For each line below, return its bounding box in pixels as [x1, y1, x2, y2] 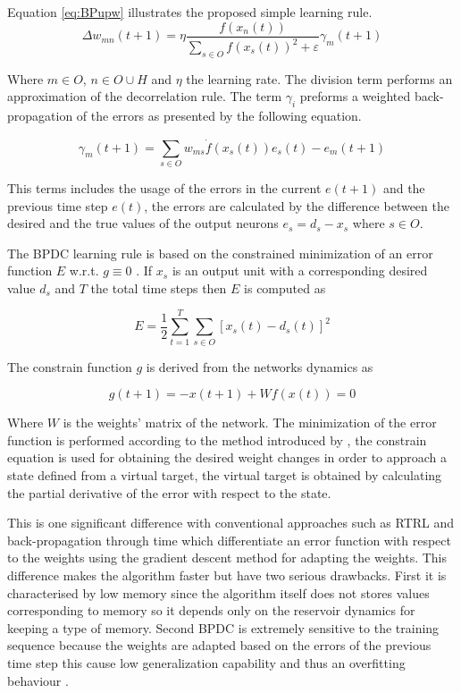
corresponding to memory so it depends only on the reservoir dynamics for [7, 601, 415, 620]
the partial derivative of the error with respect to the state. [7, 483, 331, 502]
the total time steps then [90, 278, 227, 297]
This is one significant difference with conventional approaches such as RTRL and [7, 513, 455, 532]
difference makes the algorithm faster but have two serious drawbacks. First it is [7, 565, 447, 584]
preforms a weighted [299, 87, 411, 106]
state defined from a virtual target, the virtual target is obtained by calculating [7, 465, 442, 484]
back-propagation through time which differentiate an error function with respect [7, 530, 451, 549]
